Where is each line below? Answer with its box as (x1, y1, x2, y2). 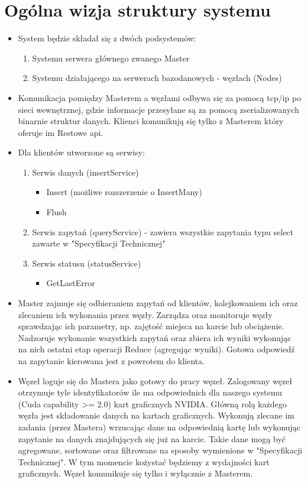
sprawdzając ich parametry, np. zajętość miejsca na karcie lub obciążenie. (18, 320, 285, 332)
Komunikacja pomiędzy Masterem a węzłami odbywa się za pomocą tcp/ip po (18, 91, 301, 103)
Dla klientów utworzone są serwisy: (18, 146, 145, 158)
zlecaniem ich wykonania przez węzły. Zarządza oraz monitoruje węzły (18, 308, 273, 320)
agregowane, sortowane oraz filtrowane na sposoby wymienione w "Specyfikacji (18, 444, 302, 456)
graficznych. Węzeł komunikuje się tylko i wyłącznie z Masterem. (18, 467, 253, 479)
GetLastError (46, 277, 95, 289)
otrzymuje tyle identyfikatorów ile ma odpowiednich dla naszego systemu (18, 386, 282, 398)
